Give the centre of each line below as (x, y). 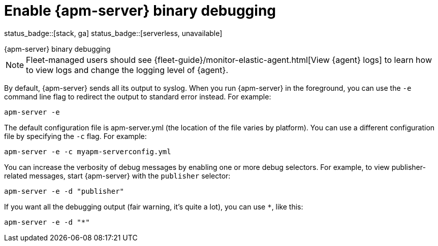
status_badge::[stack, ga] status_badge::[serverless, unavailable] (113, 33)
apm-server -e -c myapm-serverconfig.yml (88, 151)
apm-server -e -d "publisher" (64, 191)
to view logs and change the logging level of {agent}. (127, 70)
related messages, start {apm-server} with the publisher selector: (117, 175)
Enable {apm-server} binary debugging (140, 11)
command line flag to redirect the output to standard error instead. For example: (138, 96)
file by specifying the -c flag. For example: (75, 136)
